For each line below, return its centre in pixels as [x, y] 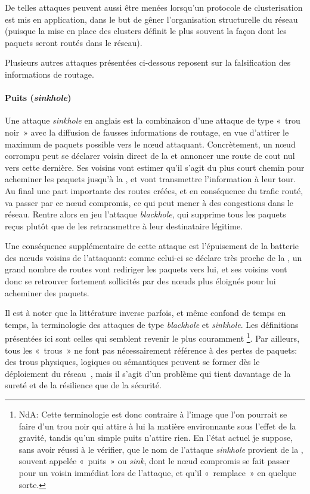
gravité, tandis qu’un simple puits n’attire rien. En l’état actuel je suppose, [156, 438]
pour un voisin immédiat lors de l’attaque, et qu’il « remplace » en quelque [157, 473]
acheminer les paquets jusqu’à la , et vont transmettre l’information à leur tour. [151, 179]
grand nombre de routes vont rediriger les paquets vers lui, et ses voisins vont [146, 269]
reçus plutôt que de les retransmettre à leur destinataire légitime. [124, 225]
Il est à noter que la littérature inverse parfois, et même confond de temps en [145, 313]
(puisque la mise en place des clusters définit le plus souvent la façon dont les [146, 31]
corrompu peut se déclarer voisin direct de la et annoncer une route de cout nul [150, 156]
